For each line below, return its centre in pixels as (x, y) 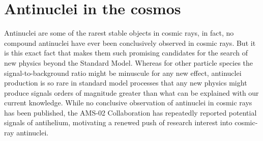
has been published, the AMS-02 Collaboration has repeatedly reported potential (130, 112)
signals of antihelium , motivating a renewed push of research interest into (118, 122)
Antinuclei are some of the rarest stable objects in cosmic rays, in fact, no (119, 33)
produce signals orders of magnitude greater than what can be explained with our (131, 92)
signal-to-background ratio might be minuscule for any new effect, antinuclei (123, 73)
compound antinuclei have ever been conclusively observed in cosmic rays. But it (130, 43)
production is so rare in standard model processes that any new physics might (126, 83)
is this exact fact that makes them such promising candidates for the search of (126, 53)
